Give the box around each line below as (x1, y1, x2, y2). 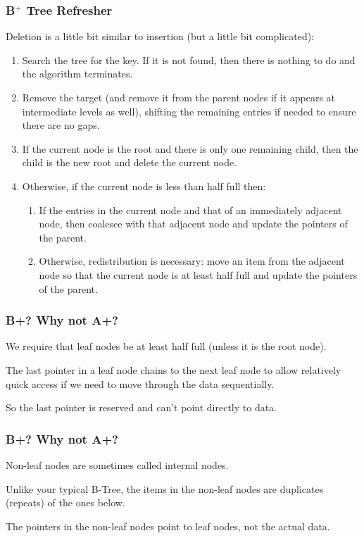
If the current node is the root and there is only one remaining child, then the (22, 141, 358, 156)
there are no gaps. (22, 118, 100, 132)
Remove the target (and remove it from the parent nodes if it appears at (22, 90, 336, 104)
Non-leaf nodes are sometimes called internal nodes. (6, 457, 229, 472)
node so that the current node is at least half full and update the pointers (39, 267, 358, 282)
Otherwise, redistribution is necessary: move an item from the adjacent (39, 254, 345, 268)
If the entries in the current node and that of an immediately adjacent (39, 202, 342, 217)
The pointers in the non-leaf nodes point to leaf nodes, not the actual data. (6, 518, 330, 533)
